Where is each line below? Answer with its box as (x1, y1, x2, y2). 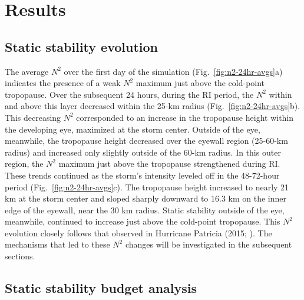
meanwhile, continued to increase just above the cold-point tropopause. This (5, 215, 280, 228)
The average (5, 65, 49, 77)
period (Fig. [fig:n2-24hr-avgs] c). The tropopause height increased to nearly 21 (5, 180, 289, 193)
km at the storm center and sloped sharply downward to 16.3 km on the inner (5, 192, 286, 205)
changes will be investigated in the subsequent (125, 238, 292, 250)
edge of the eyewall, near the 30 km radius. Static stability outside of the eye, (5, 203, 285, 216)
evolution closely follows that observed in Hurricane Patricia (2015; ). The (5, 226, 272, 239)
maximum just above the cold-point (136, 77, 265, 89)
